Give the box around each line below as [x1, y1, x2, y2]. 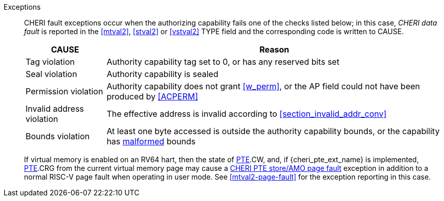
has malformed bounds [106, 136, 196, 146]
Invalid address [26, 104, 84, 114]
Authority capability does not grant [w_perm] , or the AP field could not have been [106, 81, 420, 91]
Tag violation [26, 57, 75, 67]
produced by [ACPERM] [106, 91, 198, 102]
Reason [259, 44, 290, 55]
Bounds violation [26, 131, 90, 141]
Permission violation [26, 86, 103, 96]
